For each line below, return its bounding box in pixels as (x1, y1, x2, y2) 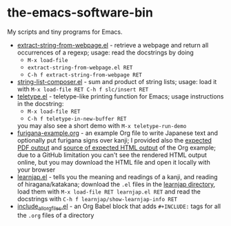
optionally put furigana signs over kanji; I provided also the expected (17, 136, 212, 144)
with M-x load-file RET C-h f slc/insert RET (17, 85, 149, 93)
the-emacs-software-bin (7, 5, 154, 21)
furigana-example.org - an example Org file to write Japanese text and (17, 129, 219, 137)
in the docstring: (17, 99, 64, 107)
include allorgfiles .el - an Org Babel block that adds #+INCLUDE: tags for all (17, 202, 221, 212)
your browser (17, 165, 56, 174)
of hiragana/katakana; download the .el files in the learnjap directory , (17, 180, 216, 188)
